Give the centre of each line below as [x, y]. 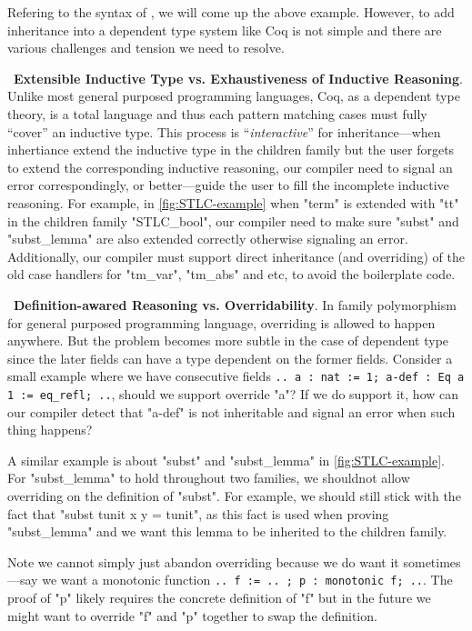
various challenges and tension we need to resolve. [146, 48]
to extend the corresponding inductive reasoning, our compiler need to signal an [230, 167]
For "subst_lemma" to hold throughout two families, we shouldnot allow [209, 478]
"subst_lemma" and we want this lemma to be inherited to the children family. [227, 531]
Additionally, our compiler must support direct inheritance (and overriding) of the [236, 256]
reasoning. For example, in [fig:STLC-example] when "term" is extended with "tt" [233, 202]
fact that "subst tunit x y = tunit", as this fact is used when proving [198, 513]
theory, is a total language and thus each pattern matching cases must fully [217, 113]
